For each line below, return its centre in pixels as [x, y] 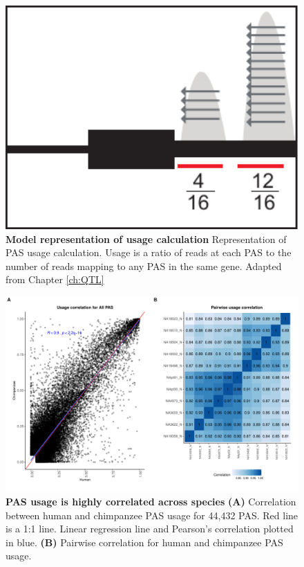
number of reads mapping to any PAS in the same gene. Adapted [144, 265]
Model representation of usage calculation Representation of [146, 238]
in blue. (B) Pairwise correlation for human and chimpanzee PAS [144, 542]
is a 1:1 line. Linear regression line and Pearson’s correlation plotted [150, 529]
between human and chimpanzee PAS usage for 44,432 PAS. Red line [152, 515]
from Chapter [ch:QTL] [55, 279]
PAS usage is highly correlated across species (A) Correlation [151, 501]
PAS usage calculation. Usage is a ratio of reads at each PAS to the [149, 252]
